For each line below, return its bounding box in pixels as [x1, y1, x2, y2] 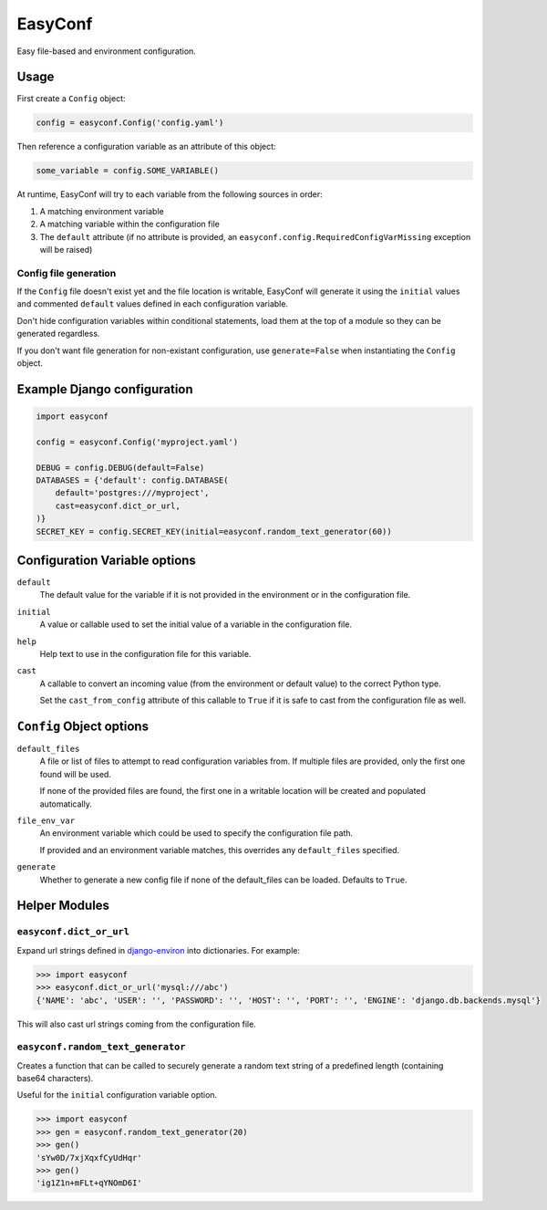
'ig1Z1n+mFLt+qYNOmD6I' [36, 1178, 143, 1188]
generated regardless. [16, 329, 100, 339]
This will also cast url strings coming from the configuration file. [16, 1018, 257, 1029]
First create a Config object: [16, 93, 127, 104]
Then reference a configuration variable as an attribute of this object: [16, 141, 277, 152]
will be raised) [39, 244, 93, 255]
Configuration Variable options [16, 552, 196, 568]
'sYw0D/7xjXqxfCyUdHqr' [36, 1153, 143, 1163]
